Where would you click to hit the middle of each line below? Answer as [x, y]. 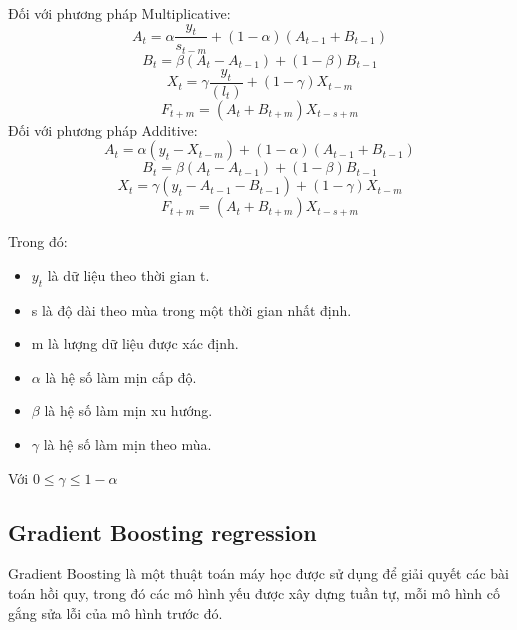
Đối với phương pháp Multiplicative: [119, 13]
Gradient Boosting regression [162, 531]
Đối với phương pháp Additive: [103, 129]
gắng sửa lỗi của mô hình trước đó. [115, 612]
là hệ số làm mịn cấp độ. [121, 376]
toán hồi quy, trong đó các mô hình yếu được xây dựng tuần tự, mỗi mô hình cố [254, 593]
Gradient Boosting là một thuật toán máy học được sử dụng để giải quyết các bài [258, 573]
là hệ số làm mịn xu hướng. [128, 410]
